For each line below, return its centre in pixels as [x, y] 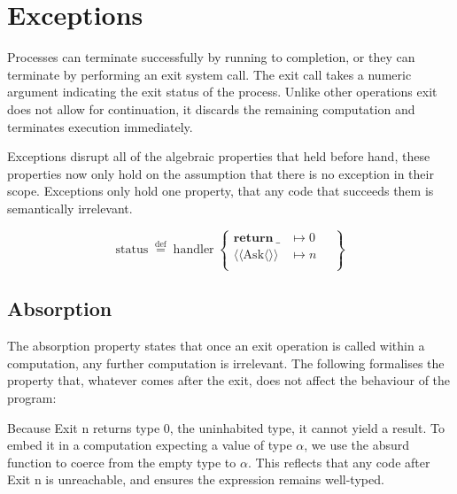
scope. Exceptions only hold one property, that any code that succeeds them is [221, 191]
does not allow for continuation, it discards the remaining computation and [211, 108]
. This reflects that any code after [339, 462]
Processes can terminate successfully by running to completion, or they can [211, 57]
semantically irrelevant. [70, 208]
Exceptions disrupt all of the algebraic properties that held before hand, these [219, 156]
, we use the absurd [357, 445]
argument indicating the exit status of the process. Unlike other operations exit [222, 92]
